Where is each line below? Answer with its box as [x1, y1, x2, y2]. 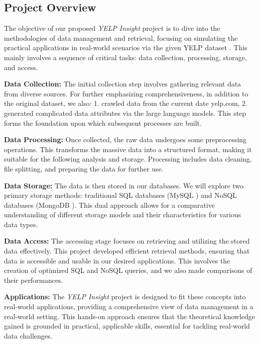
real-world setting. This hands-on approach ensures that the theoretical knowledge [4, 311, 255, 321]
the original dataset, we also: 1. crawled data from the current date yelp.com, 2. [4, 98, 248, 108]
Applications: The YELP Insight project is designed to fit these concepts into [4, 291, 246, 302]
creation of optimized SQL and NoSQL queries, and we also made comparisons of [4, 265, 253, 275]
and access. [4, 62, 38, 72]
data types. [4, 219, 38, 229]
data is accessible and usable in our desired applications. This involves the [4, 255, 230, 265]
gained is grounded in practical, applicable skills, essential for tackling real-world [4, 321, 250, 331]
